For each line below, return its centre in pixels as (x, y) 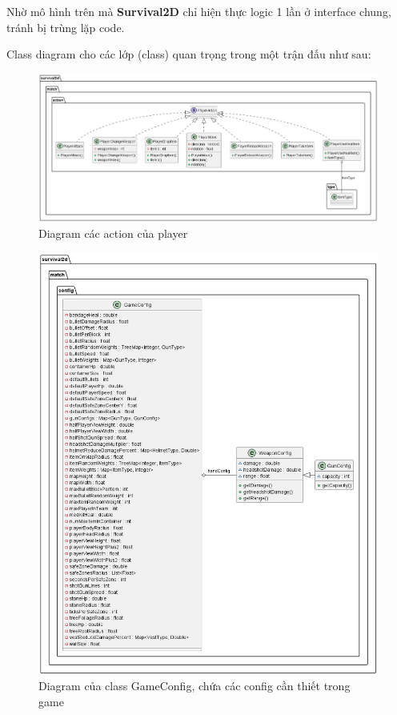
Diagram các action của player (113, 233)
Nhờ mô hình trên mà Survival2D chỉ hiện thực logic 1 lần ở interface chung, (199, 11)
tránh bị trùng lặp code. (66, 27)
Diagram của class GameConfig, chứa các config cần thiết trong (194, 686)
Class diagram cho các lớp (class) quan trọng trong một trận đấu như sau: (189, 54)
